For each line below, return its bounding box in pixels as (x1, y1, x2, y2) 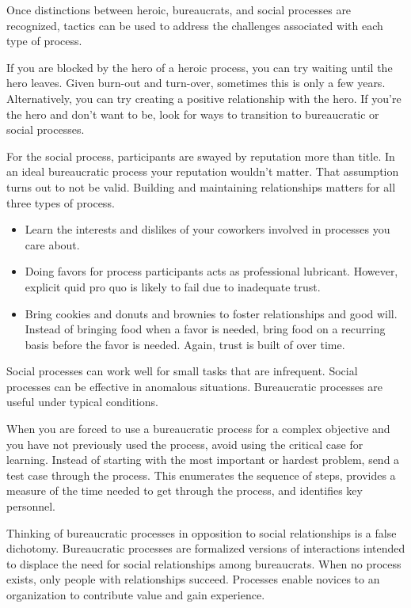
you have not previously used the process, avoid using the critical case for (6, 435, 363, 452)
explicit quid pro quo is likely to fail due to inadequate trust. (25, 278, 321, 294)
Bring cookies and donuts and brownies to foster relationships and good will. (25, 305, 398, 321)
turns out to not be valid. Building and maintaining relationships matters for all (6, 178, 396, 195)
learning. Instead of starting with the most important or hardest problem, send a (6, 451, 400, 468)
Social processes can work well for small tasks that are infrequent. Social (6, 363, 358, 379)
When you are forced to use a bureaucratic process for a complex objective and (6, 420, 390, 437)
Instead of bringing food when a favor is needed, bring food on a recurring (25, 321, 386, 337)
